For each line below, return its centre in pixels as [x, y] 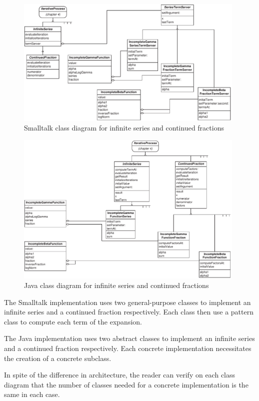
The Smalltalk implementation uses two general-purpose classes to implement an [127, 302]
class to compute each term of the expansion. [73, 321]
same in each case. [32, 394]
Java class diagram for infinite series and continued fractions [116, 285]
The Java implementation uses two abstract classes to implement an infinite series [129, 338]
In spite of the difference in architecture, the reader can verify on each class [120, 375]
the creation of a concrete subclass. [58, 358]
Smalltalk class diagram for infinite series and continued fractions [124, 128]
